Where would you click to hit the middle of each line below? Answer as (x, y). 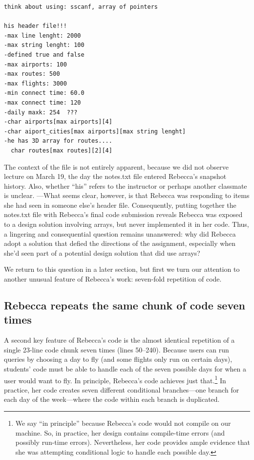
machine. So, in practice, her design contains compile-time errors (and (120, 432)
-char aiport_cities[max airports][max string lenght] (95, 131)
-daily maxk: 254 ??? (41, 112)
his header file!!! (35, 26)
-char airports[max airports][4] (58, 122)
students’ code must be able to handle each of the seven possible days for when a (125, 369)
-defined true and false (44, 55)
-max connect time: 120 (42, 102)
